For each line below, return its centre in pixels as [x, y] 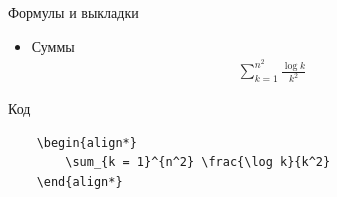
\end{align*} [79, 181]
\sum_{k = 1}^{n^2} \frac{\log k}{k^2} [198, 162]
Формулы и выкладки [73, 12]
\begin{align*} [86, 142]
